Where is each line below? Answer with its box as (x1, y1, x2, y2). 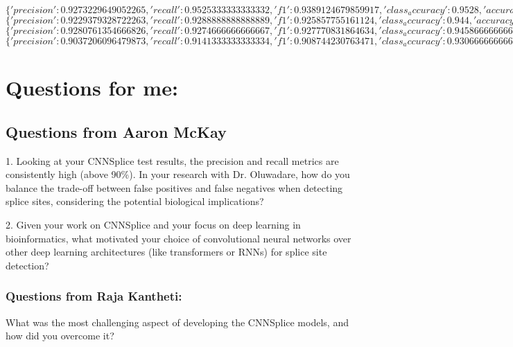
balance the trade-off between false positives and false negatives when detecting (6, 180, 343, 195)
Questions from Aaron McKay (6, 121, 227, 142)
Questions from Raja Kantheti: (6, 287, 182, 305)
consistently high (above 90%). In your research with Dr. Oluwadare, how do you (6, 167, 350, 181)
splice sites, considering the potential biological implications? (6, 194, 264, 208)
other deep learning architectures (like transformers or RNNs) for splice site (6, 244, 327, 259)
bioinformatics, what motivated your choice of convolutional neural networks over (6, 231, 351, 245)
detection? (6, 258, 49, 272)
